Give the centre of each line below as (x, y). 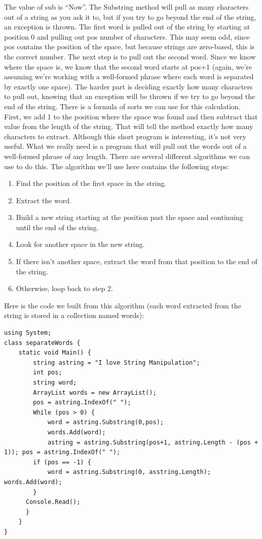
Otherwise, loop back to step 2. (64, 288)
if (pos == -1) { (62, 462)
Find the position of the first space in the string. (91, 183)
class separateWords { (42, 343)
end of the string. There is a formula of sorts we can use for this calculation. (122, 106)
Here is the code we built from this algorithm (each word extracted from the (123, 305)
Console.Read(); (53, 502)
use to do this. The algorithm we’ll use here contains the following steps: (117, 166)
